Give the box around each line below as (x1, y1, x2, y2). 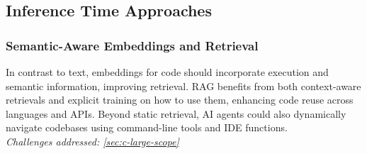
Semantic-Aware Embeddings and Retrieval (6, 36, 259, 54)
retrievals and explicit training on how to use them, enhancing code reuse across (6, 92, 354, 107)
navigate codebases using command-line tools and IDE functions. (6, 120, 288, 135)
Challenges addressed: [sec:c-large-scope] (6, 133, 179, 148)
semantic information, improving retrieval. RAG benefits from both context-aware (6, 78, 361, 93)
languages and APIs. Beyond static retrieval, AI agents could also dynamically (6, 106, 346, 121)
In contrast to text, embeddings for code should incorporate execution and (6, 65, 329, 79)
